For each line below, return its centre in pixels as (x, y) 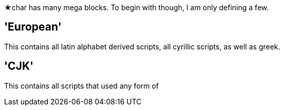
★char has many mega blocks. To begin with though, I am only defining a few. (137, 7)
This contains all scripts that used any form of (82, 86)
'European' (33, 27)
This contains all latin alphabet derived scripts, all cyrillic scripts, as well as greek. (142, 46)
